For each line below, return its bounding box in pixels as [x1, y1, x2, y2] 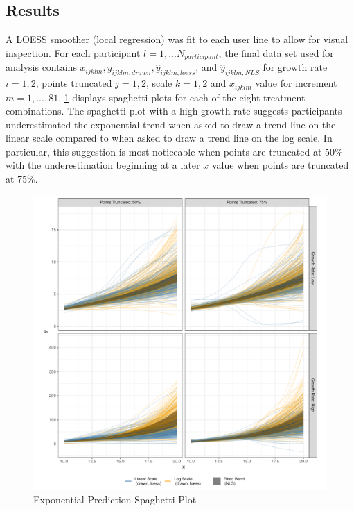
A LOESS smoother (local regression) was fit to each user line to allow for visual [6, 32, 348, 47]
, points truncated [35, 76, 112, 90]
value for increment [255, 76, 337, 90]
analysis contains [6, 60, 77, 74]
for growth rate [263, 60, 328, 74]
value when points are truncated [211, 158, 349, 172]
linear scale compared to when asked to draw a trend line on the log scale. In [6, 131, 333, 145]
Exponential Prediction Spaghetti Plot [33, 492, 197, 507]
